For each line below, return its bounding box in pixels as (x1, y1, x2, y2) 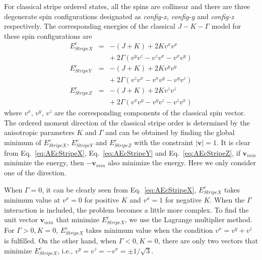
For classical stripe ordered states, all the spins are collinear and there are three (4, 1, 250, 11)
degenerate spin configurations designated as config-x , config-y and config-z (4, 11, 234, 21)
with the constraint (134, 137, 193, 148)
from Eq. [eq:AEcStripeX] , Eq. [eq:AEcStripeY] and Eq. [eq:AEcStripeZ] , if (4, 147, 240, 158)
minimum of (4, 137, 41, 148)
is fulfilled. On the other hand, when (4, 235, 116, 245)
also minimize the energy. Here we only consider (108, 157, 256, 168)
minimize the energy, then (4, 157, 84, 168)
